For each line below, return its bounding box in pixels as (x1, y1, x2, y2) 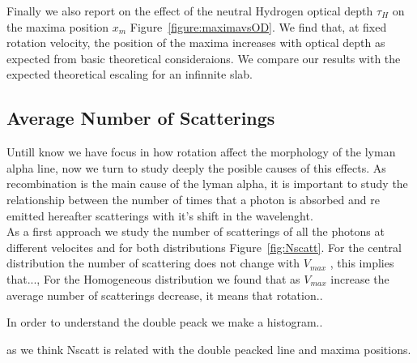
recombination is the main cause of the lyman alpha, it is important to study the (6, 175, 408, 192)
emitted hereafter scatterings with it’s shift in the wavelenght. (6, 207, 313, 224)
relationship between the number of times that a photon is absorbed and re (6, 190, 380, 207)
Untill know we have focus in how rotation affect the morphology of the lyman (6, 143, 396, 160)
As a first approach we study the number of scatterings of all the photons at (6, 223, 385, 240)
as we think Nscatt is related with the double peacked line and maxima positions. (6, 340, 411, 357)
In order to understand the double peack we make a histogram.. (6, 314, 323, 331)
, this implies (330, 254, 394, 271)
